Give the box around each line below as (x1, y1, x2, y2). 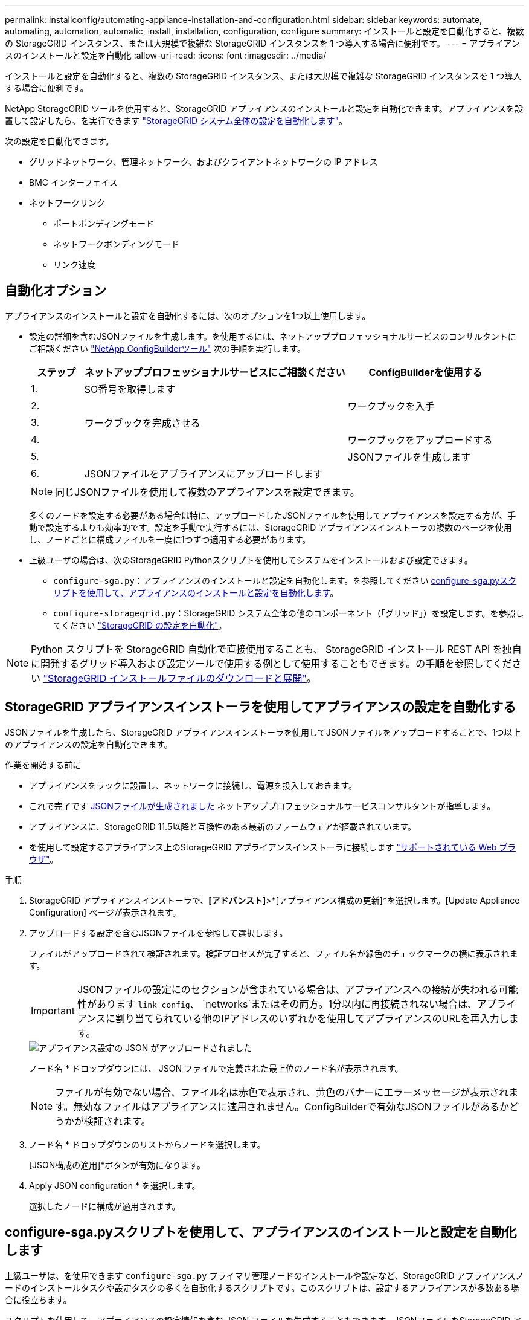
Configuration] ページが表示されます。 (29, 907, 181, 917)
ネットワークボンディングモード (53, 239, 180, 249)
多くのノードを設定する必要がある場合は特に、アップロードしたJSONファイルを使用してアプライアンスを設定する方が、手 (29, 510, 516, 520)
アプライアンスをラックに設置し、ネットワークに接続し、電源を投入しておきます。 (29, 780, 357, 791)
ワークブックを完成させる (84, 416, 200, 429)
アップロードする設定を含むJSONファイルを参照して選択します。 (29, 927, 288, 938)
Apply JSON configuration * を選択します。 (29, 1180, 200, 1191)
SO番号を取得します (84, 383, 176, 395)
